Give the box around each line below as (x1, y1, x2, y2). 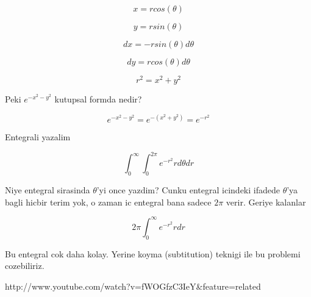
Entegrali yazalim (5, 131, 71, 143)
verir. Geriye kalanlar (226, 195, 306, 208)
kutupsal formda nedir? (54, 93, 142, 106)
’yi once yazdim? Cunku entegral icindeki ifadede (96, 184, 280, 196)
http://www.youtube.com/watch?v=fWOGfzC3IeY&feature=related (5, 279, 261, 292)
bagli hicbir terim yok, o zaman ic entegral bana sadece (5, 195, 212, 208)
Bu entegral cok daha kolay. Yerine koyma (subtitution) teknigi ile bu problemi (5, 247, 301, 260)
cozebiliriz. (5, 259, 45, 272)
